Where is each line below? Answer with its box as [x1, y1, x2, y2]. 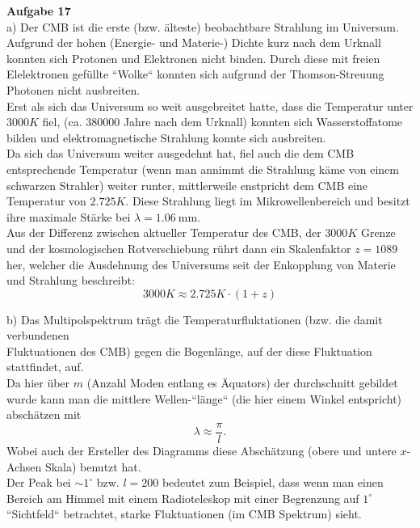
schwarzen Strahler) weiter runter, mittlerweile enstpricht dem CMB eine [6, 176, 368, 193]
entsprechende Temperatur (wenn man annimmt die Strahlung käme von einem [6, 160, 399, 177]
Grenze [360, 224, 396, 241]
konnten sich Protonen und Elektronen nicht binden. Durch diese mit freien [6, 49, 380, 66]
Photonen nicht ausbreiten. [6, 81, 141, 98]
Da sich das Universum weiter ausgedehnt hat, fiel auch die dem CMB [6, 145, 355, 162]
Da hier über [6, 374, 70, 391]
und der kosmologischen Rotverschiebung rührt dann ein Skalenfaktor [6, 239, 351, 256]
